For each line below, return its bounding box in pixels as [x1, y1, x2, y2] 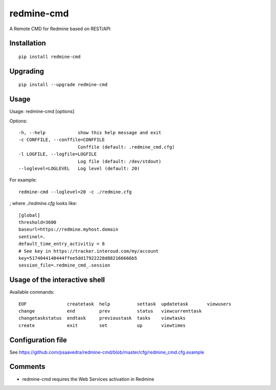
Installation [9, 39, 46, 48]
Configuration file [9, 336, 67, 344]
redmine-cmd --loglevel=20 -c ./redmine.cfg [18, 189, 132, 195]
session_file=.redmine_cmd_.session [18, 262, 110, 269]
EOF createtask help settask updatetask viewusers [18, 301, 232, 307]
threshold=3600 [18, 219, 57, 225]
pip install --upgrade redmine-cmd [18, 82, 108, 88]
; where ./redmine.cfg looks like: [9, 200, 77, 207]
